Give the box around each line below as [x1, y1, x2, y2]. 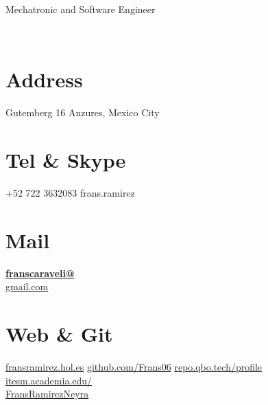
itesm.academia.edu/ [5, 373, 93, 387]
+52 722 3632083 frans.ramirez [5, 186, 135, 200]
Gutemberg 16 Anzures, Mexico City [5, 105, 160, 120]
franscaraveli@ [5, 265, 75, 280]
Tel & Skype [5, 146, 126, 174]
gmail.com [5, 279, 49, 294]
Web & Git [5, 320, 113, 348]
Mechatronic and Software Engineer [5, 2, 156, 16]
